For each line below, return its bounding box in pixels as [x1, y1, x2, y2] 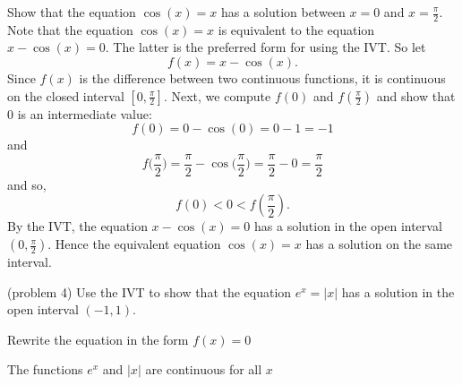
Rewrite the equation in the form [7, 329, 189, 348]
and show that [376, 86, 456, 105]
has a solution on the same [305, 235, 453, 253]
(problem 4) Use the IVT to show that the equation [7, 282, 292, 301]
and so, [7, 175, 47, 193]
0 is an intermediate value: [7, 104, 152, 123]
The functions [7, 360, 83, 379]
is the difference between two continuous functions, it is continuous [79, 69, 446, 88]
